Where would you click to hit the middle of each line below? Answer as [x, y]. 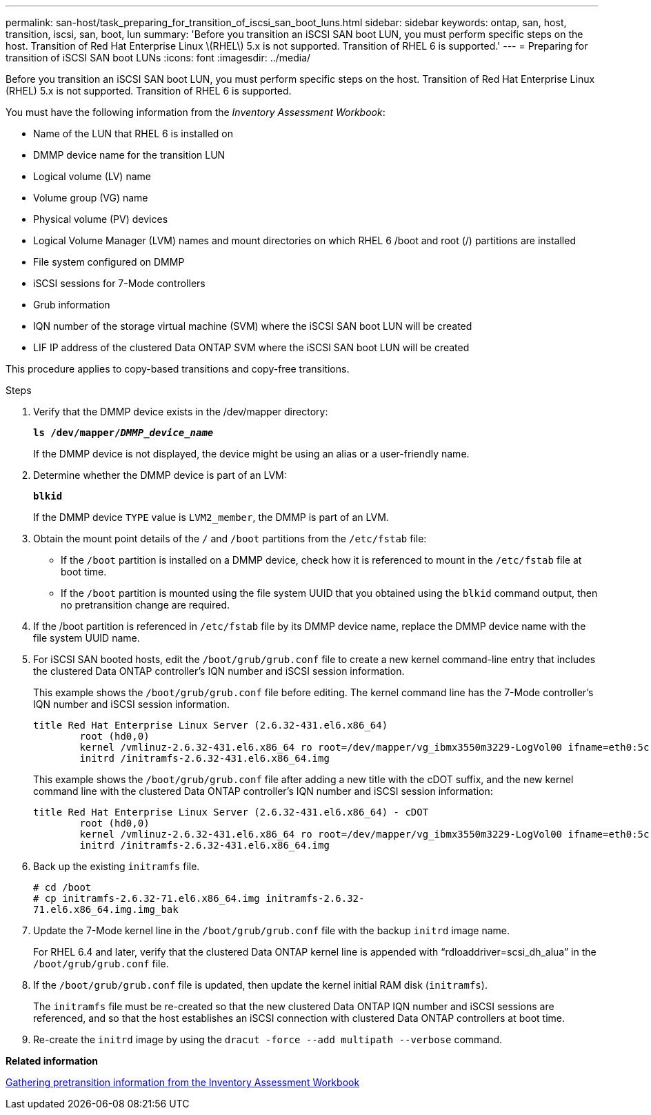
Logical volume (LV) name [92, 176]
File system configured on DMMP [109, 262]
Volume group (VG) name [91, 198]
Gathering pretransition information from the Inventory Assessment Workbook [183, 1082]
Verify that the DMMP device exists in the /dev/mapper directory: [181, 412]
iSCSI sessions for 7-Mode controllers [119, 283]
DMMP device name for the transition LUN [129, 155]
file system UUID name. [87, 638]
